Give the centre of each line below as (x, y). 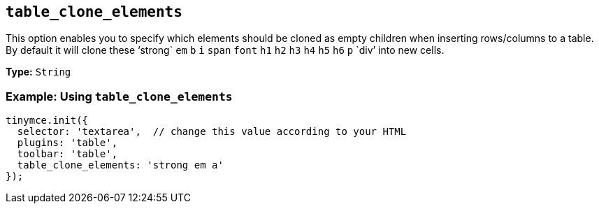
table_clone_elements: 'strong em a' (120, 165)
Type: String (38, 72)
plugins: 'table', (67, 143)
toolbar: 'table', (67, 154)
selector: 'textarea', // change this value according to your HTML (212, 132)
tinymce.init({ (47, 121)
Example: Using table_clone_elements (119, 96)
